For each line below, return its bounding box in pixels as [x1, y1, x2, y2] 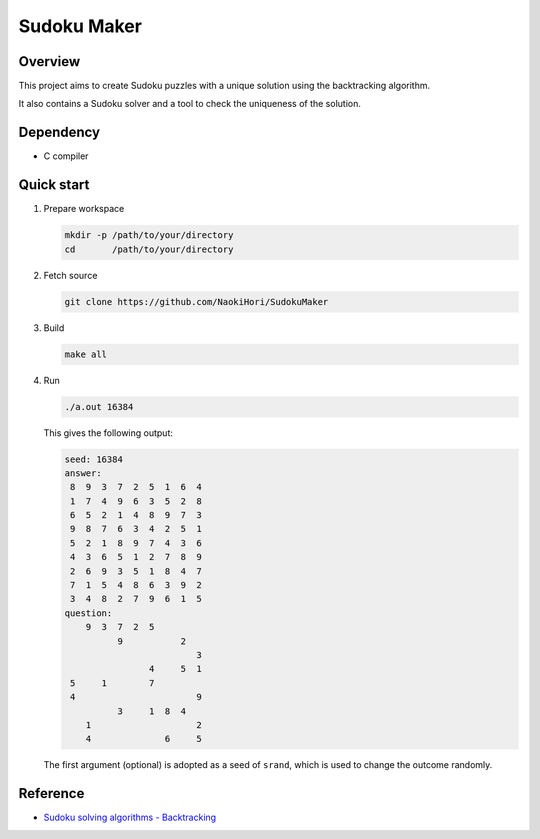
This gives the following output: [43, 426, 174, 439]
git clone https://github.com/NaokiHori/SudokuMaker [64, 296, 329, 307]
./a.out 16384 [64, 401, 134, 412]
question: [64, 607, 113, 619]
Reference [18, 785, 85, 802]
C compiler [43, 150, 89, 162]
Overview [18, 53, 81, 70]
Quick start [18, 176, 90, 194]
